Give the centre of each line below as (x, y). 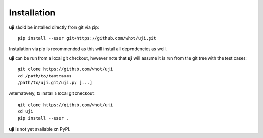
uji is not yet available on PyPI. (40, 129)
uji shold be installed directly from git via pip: (54, 27)
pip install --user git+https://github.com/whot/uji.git (87, 38)
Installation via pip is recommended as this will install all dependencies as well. (88, 49)
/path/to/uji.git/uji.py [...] (55, 83)
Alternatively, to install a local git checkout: (52, 93)
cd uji (26, 112)
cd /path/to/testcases (45, 76)
